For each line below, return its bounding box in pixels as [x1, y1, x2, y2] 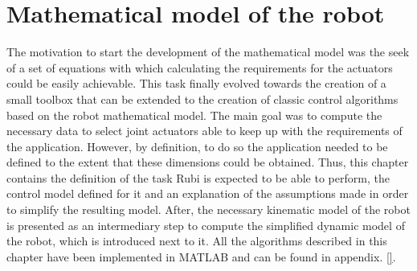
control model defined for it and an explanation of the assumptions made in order [6, 185, 409, 202]
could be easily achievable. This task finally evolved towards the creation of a [6, 75, 386, 92]
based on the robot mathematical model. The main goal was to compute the [6, 106, 382, 123]
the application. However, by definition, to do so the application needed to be [6, 138, 388, 154]
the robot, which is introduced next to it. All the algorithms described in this [6, 232, 387, 249]
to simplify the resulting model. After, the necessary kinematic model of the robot [6, 201, 411, 218]
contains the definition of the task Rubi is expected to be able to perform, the [6, 169, 390, 186]
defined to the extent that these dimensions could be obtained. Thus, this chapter [6, 154, 409, 170]
